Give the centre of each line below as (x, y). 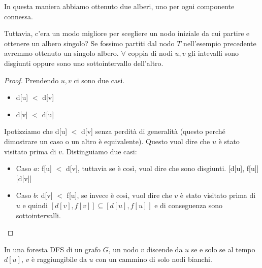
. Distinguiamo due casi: (99, 151)
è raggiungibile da (59, 259)
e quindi (35, 205)
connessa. (19, 16)
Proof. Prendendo (31, 80)
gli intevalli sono (213, 53)
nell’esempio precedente (220, 43)
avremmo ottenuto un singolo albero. (61, 53)
